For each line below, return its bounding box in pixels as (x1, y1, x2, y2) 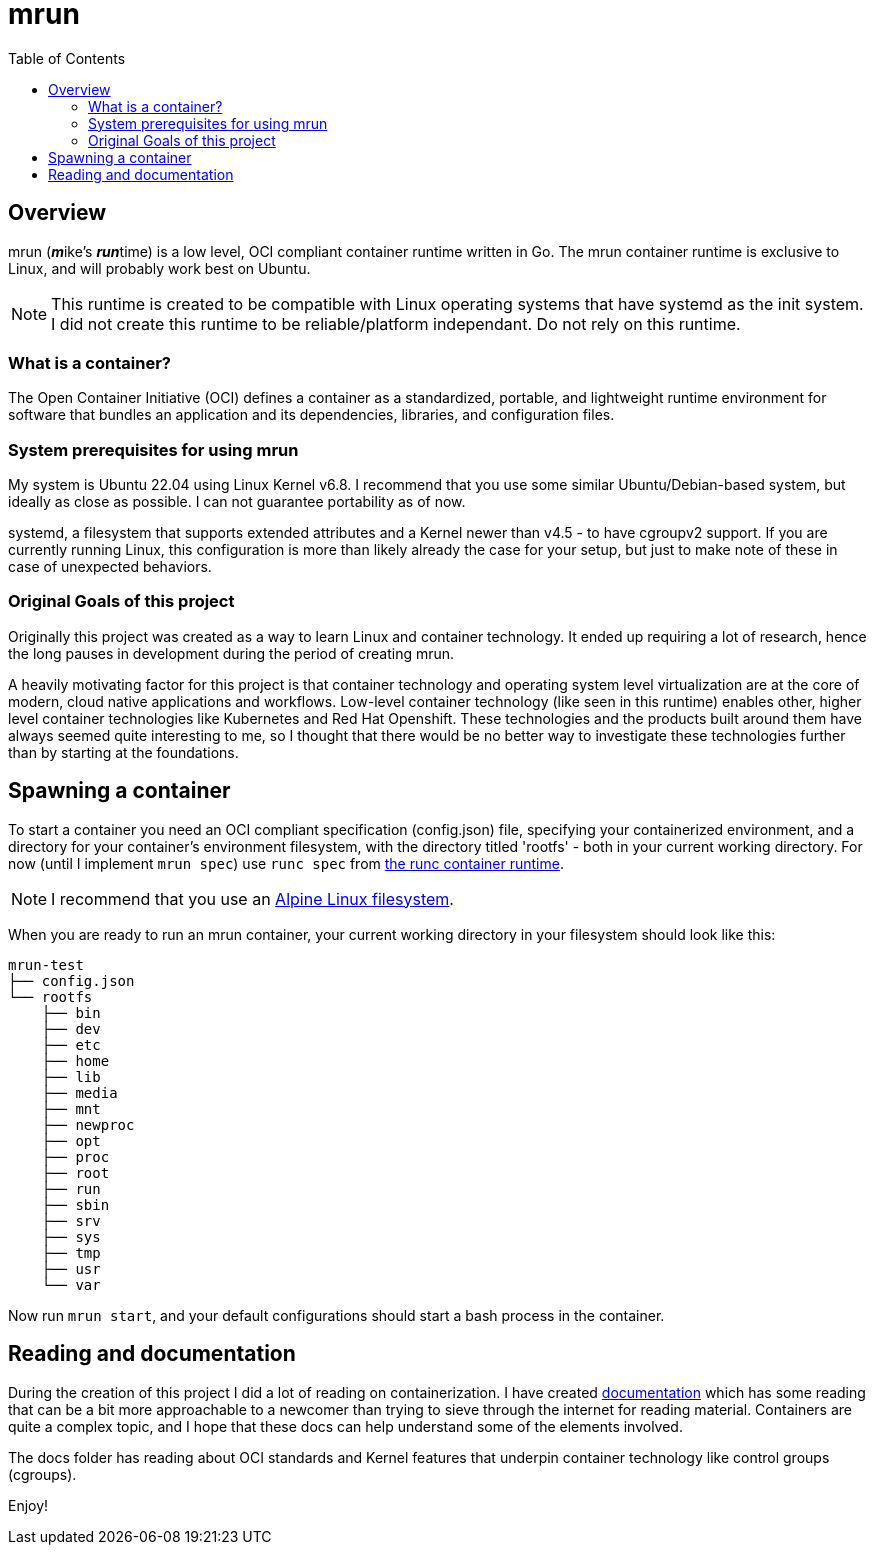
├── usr (41, 1260, 101, 1277)
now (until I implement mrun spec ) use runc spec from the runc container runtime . (8, 854, 564, 872)
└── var (41, 1276, 101, 1293)
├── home (41, 1052, 110, 1069)
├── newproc (41, 1116, 135, 1133)
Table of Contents (8, 49, 126, 67)
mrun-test (8, 956, 84, 973)
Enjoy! (8, 1496, 49, 1514)
